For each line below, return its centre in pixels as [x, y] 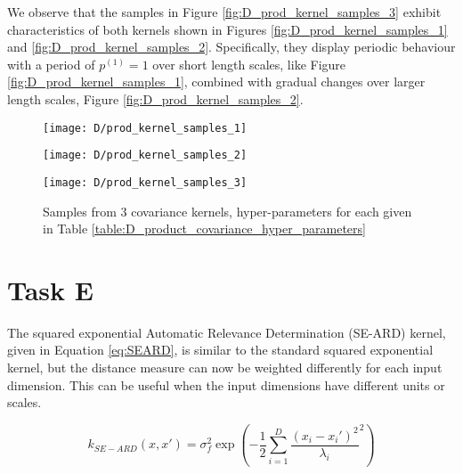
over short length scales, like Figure [249, 64]
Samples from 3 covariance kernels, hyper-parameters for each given [227, 211]
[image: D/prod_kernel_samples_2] [145, 155]
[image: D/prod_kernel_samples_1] [145, 128]
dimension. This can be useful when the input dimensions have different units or [226, 384]
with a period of [51, 64]
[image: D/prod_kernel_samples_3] [145, 182]
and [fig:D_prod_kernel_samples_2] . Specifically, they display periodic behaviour [231, 47]
